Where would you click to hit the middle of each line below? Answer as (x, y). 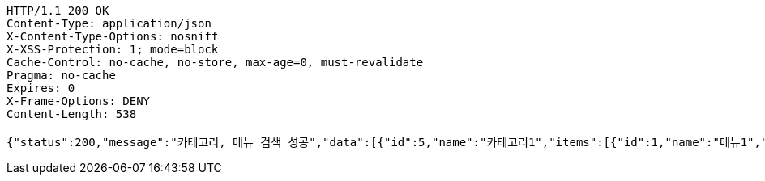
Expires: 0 (41, 88)
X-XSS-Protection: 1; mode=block (113, 49)
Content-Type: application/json (109, 23)
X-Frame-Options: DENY (79, 101)
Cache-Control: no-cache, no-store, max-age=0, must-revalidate (215, 62)
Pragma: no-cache (61, 75)
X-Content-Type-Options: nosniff (113, 36)
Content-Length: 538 (72, 114)
